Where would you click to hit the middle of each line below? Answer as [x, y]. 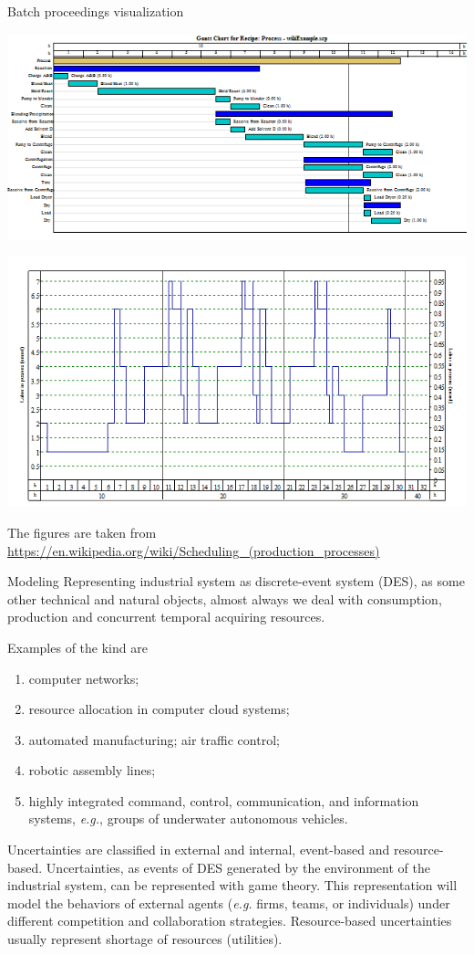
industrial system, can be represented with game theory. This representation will [232, 885]
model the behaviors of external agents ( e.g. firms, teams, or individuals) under [229, 903]
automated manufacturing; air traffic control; [154, 739]
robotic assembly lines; [92, 770]
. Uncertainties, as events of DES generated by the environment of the [234, 867]
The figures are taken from [82, 532]
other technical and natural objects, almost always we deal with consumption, [225, 598]
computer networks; [84, 678]
